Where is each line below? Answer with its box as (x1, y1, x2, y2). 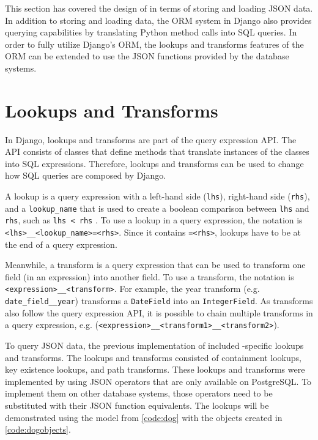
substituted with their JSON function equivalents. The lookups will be (5, 399, 269, 411)
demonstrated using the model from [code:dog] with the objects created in (5, 411, 283, 423)
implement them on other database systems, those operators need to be (5, 387, 273, 400)
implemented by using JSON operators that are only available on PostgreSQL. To (5, 375, 312, 387)
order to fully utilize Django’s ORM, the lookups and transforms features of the (5, 37, 304, 50)
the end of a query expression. (5, 237, 117, 250)
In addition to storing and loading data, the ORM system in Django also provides (5, 13, 312, 26)
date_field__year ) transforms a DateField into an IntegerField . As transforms (5, 294, 313, 307)
